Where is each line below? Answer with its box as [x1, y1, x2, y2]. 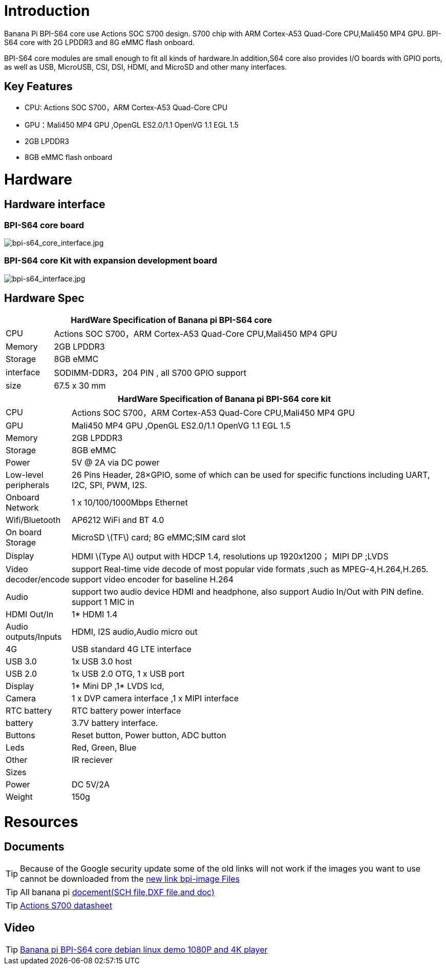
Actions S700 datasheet [20, 900, 112, 911]
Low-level [6, 470, 44, 480]
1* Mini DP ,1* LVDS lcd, [71, 681, 164, 692]
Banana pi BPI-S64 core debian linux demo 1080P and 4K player [20, 944, 268, 955]
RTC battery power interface [71, 705, 181, 716]
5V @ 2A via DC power [71, 457, 160, 468]
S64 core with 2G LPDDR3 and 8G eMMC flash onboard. [4, 37, 195, 47]
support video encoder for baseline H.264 [71, 574, 234, 585]
